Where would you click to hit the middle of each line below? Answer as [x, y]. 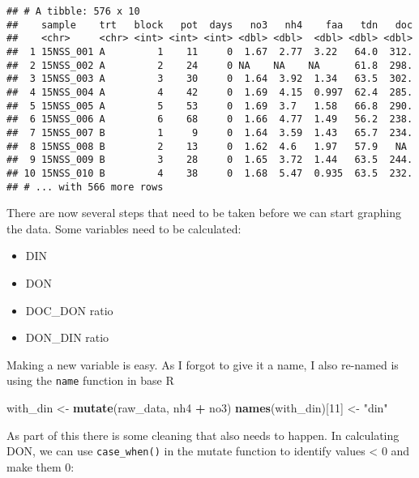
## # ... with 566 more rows [85, 187]
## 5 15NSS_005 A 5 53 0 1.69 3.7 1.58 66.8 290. [210, 106]
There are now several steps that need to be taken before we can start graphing [204, 213]
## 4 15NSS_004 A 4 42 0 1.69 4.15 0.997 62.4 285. [210, 92]
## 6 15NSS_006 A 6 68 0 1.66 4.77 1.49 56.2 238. [210, 119]
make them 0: [41, 466]
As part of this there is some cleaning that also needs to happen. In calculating [203, 435]
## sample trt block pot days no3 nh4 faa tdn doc [210, 25]
